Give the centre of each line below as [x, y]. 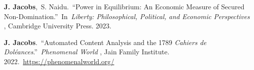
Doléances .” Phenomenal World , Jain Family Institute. [87, 52]
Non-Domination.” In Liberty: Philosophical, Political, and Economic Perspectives [127, 16]
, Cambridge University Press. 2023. [58, 26]
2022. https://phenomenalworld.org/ [59, 61]
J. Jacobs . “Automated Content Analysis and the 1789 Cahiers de [105, 42]
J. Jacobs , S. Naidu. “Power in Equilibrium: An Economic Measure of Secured [124, 6]
